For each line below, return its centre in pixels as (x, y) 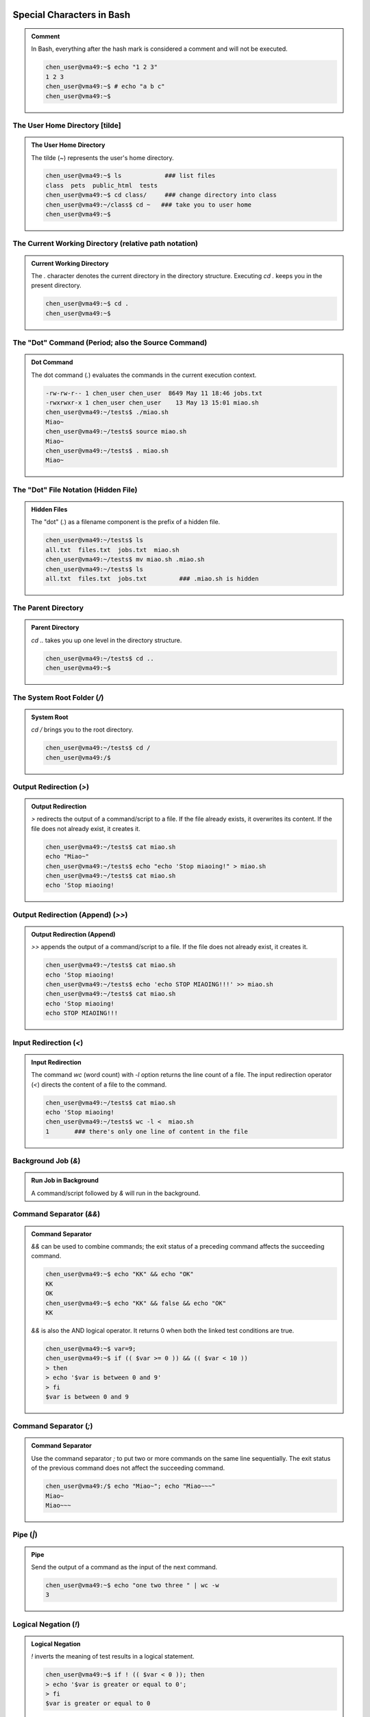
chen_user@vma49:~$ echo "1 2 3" (101, 67)
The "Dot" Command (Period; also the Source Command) (110, 343)
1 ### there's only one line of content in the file (147, 1131)
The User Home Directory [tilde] (67, 125)
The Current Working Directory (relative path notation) (106, 244)
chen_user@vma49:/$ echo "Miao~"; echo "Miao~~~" (131, 1486)
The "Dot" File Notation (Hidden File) (75, 490)
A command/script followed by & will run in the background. (116, 1193)
